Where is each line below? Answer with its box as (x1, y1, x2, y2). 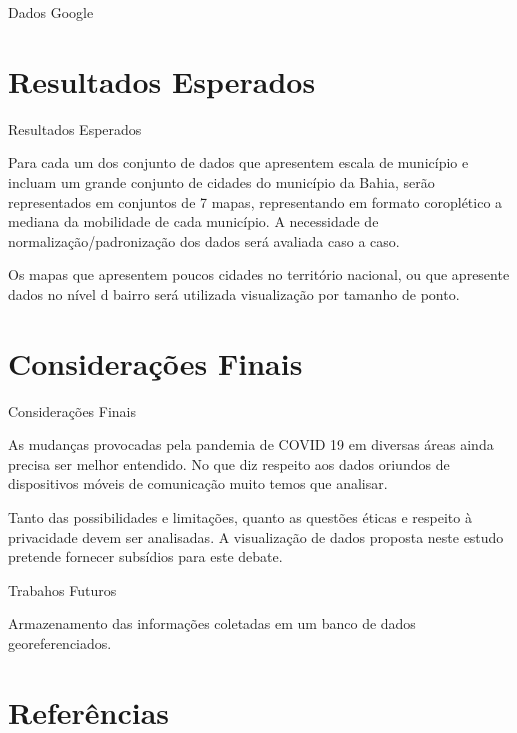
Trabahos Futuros (8, 579, 117, 600)
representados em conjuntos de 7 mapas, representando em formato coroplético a (8, 191, 503, 212)
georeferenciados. (8, 632, 112, 653)
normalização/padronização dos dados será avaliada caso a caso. (8, 230, 400, 251)
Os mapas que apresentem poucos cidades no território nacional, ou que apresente (8, 264, 510, 285)
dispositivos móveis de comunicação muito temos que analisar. (8, 473, 388, 494)
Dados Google (8, 2, 94, 22)
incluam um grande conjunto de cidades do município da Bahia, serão (8, 171, 435, 192)
